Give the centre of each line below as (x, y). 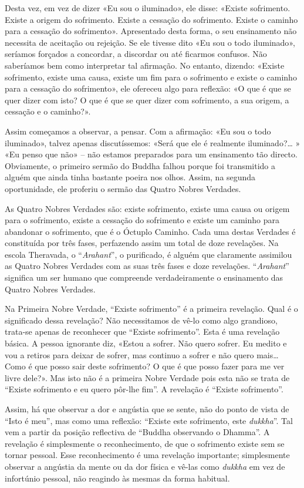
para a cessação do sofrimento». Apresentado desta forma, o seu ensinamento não (151, 31)
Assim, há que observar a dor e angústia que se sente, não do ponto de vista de (147, 409)
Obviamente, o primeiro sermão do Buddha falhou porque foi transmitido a (140, 165)
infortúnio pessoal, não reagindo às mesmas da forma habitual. (117, 478)
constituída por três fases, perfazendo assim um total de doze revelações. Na (142, 243)
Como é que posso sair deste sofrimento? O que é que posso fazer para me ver (145, 366)
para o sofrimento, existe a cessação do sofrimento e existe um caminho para (142, 220)
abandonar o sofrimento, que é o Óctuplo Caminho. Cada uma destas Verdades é (150, 231)
